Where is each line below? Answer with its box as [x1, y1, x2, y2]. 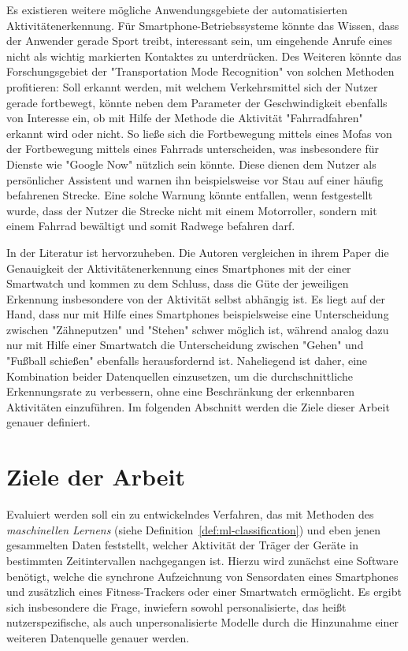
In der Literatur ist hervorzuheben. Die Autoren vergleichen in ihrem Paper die [6, 244, 389, 260]
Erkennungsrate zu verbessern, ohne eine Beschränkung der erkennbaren [6, 383, 355, 400]
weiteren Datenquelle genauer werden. [6, 629, 190, 645]
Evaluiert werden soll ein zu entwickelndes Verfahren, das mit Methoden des [6, 506, 374, 523]
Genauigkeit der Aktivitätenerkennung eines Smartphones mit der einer [6, 259, 351, 276]
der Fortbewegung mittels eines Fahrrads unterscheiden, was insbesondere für [6, 140, 379, 157]
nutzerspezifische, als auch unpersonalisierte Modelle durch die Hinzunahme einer [6, 614, 399, 631]
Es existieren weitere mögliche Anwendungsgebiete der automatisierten [6, 2, 348, 17]
